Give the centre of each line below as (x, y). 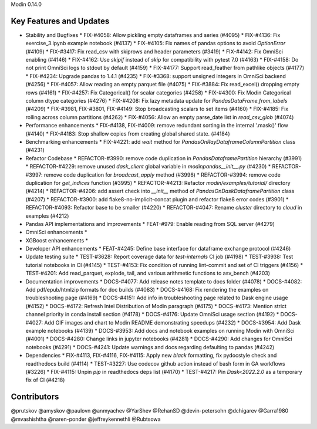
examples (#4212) (47, 216)
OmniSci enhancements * (56, 232)
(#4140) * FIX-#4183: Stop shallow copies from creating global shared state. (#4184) (128, 134)
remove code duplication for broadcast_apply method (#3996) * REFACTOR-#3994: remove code (163, 175)
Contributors (35, 397)
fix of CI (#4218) (45, 380)
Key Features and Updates (60, 21)
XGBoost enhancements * (57, 240)
